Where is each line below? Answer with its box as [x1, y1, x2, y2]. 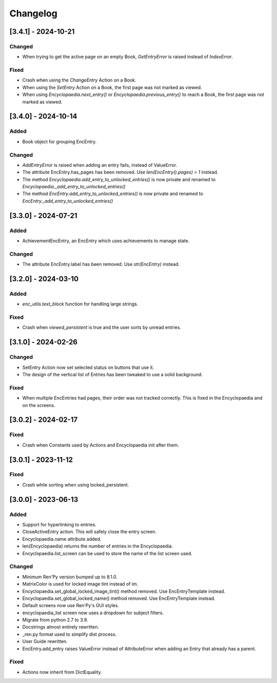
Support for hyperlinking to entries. [22, 521, 97, 528]
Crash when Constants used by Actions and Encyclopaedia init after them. [22, 442, 180, 448]
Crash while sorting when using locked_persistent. [22, 481, 129, 487]
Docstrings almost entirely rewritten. [22, 624, 100, 630]
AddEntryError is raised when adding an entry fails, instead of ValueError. [22, 162, 177, 168]
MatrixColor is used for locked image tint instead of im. [22, 581, 138, 587]
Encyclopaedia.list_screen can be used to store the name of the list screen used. [22, 550, 192, 556]
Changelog [9, 8, 57, 19]
